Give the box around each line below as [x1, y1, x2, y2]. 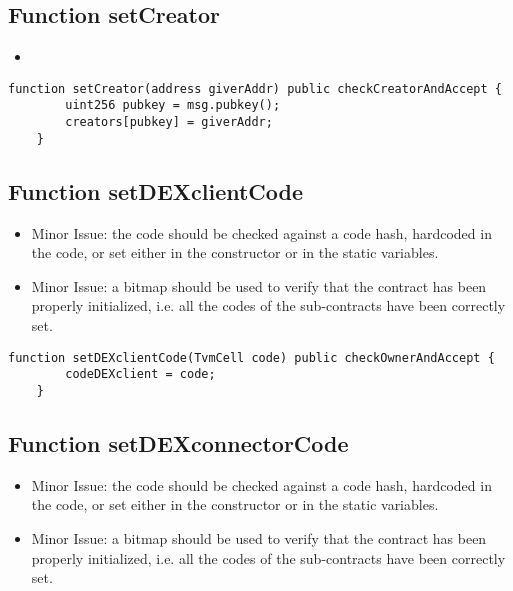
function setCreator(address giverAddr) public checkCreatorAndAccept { [8, 81, 502, 96]
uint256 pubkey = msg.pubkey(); [65, 98, 281, 113]
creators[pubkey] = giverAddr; [65, 115, 273, 130]
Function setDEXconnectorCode [8, 427, 349, 458]
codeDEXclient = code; [65, 367, 216, 382]
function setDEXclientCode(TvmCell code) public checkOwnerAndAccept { [8, 350, 495, 365]
